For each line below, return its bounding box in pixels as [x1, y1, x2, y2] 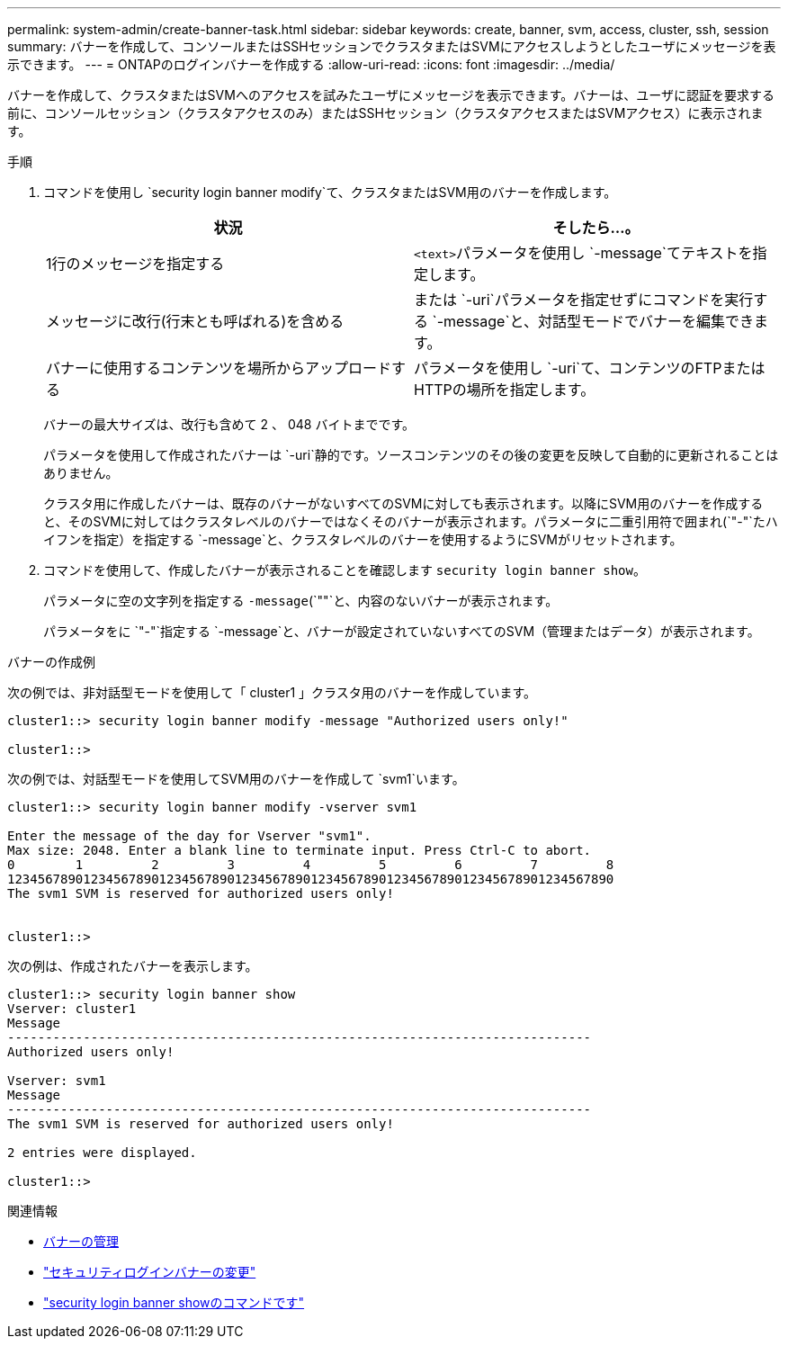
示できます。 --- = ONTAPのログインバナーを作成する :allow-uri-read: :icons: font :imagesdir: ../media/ [7, 57, 615, 72]
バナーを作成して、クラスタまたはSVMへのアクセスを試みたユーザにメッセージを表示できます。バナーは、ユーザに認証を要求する [7, 87, 775, 103]
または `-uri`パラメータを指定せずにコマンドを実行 [414, 291, 754, 309]
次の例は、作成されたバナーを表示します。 [7, 958, 258, 974]
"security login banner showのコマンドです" [43, 1295, 305, 1310]
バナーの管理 [43, 1234, 119, 1249]
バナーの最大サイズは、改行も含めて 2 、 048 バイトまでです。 [43, 417, 416, 432]
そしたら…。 [552, 219, 640, 237]
